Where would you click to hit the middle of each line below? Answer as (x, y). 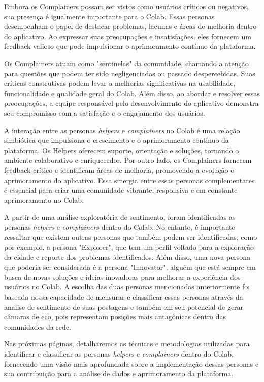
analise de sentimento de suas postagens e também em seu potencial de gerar (124, 306)
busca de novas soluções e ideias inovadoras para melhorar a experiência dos (122, 276)
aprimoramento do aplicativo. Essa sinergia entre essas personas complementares (129, 180)
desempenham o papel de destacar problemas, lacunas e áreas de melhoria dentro (130, 26)
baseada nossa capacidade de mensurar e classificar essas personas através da (124, 297)
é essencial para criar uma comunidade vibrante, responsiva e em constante (121, 190)
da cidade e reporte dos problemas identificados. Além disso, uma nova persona (127, 257)
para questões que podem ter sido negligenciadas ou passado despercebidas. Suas (130, 73)
